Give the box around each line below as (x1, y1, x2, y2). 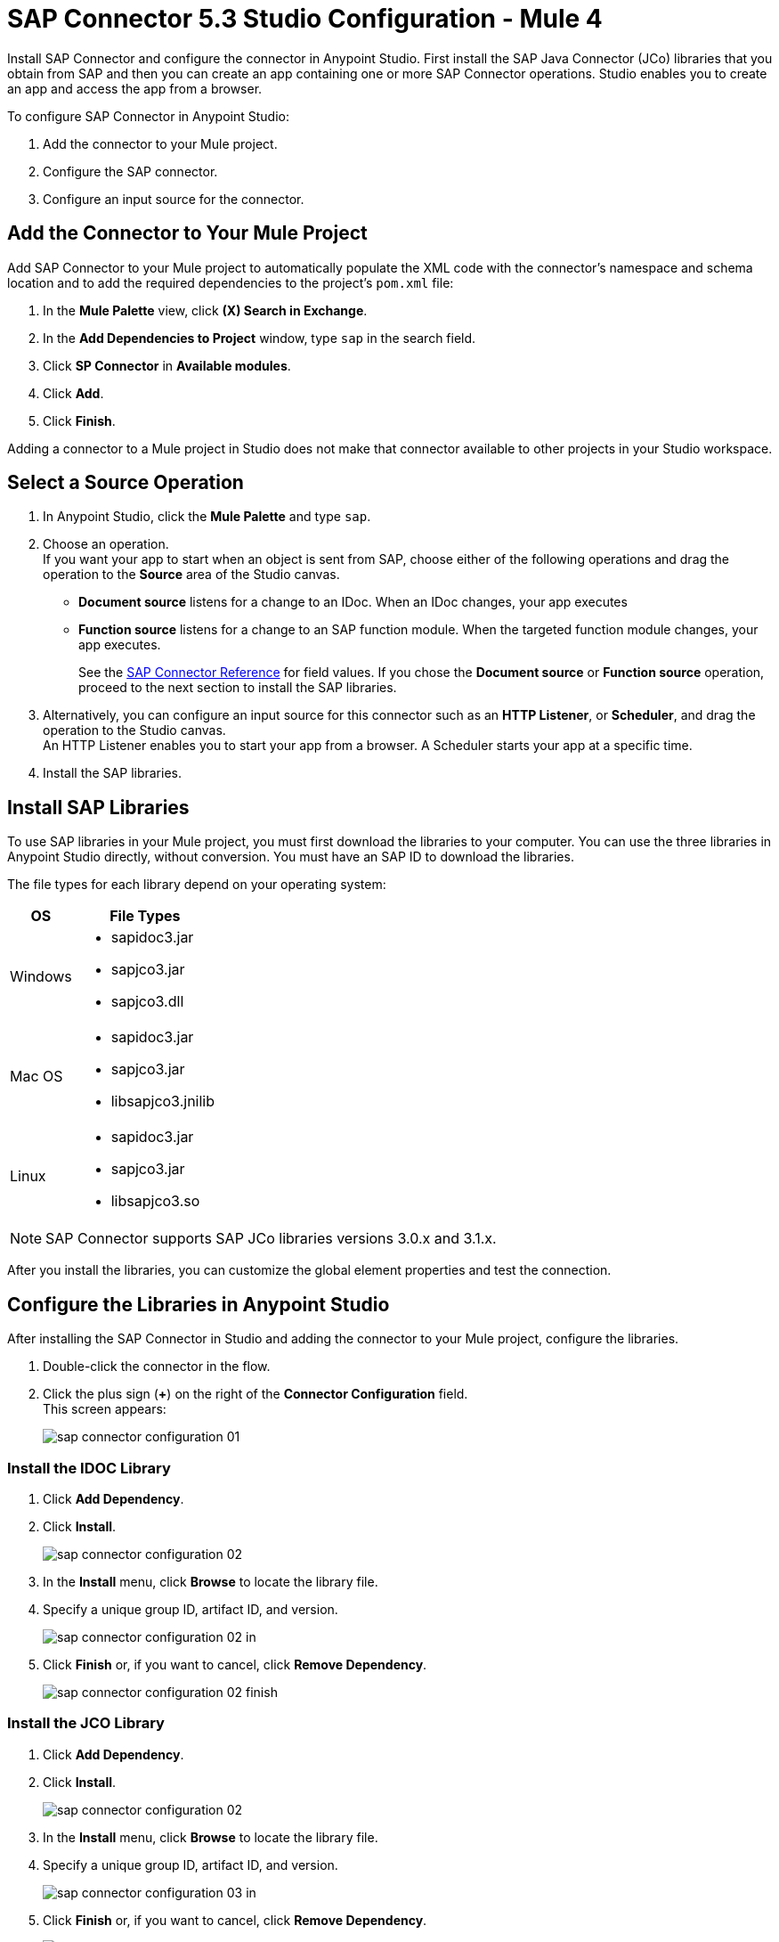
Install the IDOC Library (7, 1458, 171, 1477)
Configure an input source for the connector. (43, 191, 304, 207)
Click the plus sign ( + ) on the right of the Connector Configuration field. (43, 1386, 468, 1402)
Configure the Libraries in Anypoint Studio (7, 1293, 390, 1316)
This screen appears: (43, 1401, 166, 1417)
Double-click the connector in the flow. (43, 1359, 271, 1375)
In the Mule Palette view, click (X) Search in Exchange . (43, 302, 368, 318)
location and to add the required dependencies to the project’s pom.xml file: (7, 274, 454, 290)
